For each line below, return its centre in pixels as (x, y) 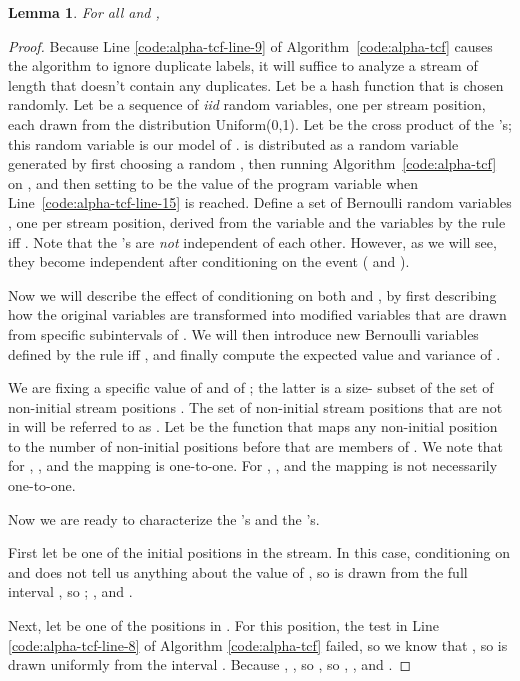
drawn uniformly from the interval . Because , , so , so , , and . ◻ (210, 664)
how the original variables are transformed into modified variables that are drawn (257, 314)
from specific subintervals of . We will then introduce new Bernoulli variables (243, 333)
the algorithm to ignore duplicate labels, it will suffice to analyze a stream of (243, 65)
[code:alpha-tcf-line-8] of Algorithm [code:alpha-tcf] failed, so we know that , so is (258, 644)
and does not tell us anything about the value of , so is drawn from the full (238, 571)
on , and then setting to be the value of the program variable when (213, 182)
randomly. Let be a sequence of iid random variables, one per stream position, (247, 104)
